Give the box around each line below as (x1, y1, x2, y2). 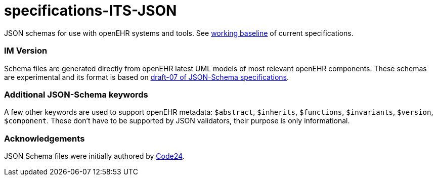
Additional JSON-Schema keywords (4, 89, 148, 100)
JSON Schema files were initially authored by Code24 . (4, 152, 185, 160)
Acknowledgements (4, 133, 85, 144)
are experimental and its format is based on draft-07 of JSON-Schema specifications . (4, 72, 289, 81)
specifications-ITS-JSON (4, 2, 177, 19)
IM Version (4, 46, 48, 56)
